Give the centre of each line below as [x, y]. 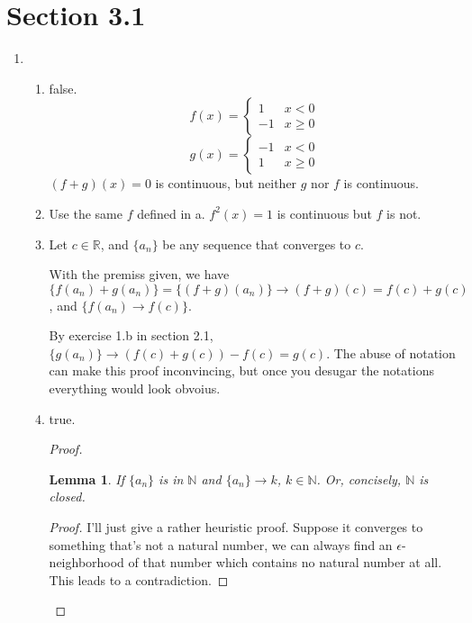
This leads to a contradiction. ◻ [139, 579]
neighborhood [86, 562]
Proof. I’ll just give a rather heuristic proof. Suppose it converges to [236, 527]
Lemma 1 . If [86, 479]
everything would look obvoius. [135, 388]
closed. [67, 497]
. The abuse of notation [391, 352]
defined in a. [171, 213]
